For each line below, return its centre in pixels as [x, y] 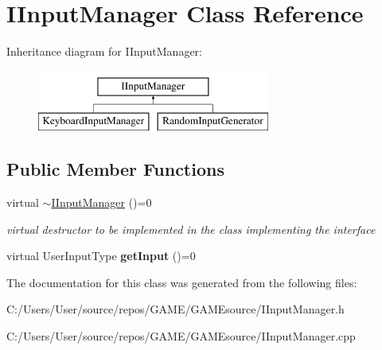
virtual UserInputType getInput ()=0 [101, 256]
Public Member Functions [115, 169]
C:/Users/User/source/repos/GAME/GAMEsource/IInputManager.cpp [181, 336]
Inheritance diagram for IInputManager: [104, 51]
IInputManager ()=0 [101, 202]
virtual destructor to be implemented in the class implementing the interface [191, 229]
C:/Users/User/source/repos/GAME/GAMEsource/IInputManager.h [175, 309]
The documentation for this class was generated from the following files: [182, 282]
